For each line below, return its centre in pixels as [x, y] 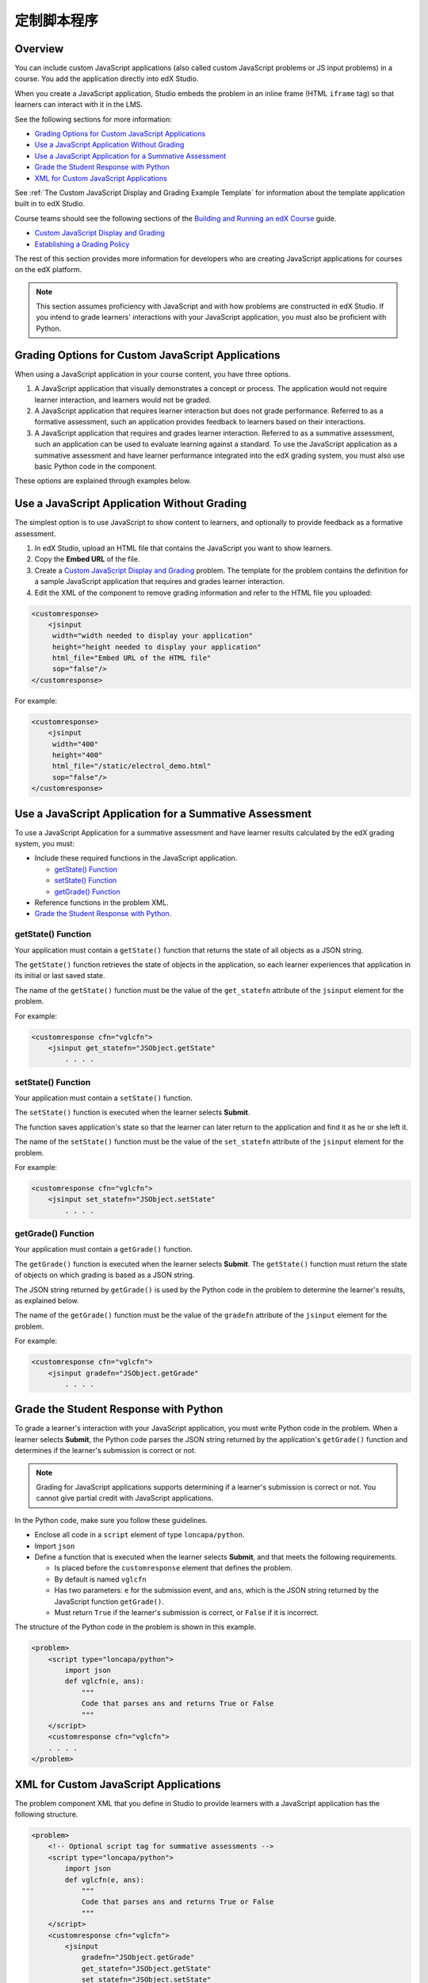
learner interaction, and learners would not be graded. [123, 400]
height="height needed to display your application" [157, 647]
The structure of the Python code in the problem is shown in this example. [136, 1627]
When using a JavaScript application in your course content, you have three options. [153, 374]
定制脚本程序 [57, 21]
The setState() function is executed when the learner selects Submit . [132, 1112]
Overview [39, 49]
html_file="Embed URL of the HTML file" [132, 658]
